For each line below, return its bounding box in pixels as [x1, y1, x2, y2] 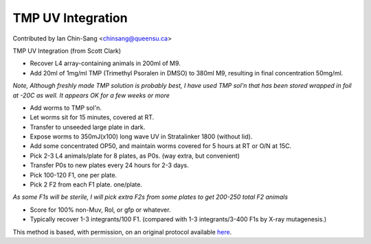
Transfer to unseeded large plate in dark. [30, 123, 146, 131]
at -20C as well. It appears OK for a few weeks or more [12, 91, 170, 99]
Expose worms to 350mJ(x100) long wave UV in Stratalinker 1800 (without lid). [30, 132, 253, 141]
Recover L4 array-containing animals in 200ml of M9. [30, 59, 181, 68]
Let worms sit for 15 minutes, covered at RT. [30, 113, 155, 121]
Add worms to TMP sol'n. [30, 103, 102, 112]
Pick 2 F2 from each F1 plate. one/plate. [30, 180, 142, 188]
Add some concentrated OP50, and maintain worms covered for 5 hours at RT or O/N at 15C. [30, 142, 292, 150]
